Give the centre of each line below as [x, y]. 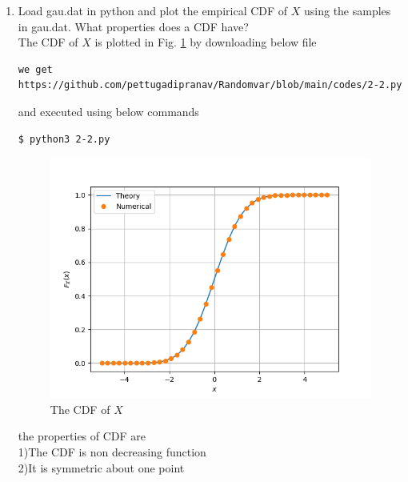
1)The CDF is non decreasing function [112, 452]
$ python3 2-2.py [64, 139]
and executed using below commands [108, 111]
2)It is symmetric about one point [101, 467]
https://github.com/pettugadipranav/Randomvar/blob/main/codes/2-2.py [210, 85]
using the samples [348, 10]
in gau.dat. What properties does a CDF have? [133, 26]
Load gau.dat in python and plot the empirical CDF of [153, 10]
